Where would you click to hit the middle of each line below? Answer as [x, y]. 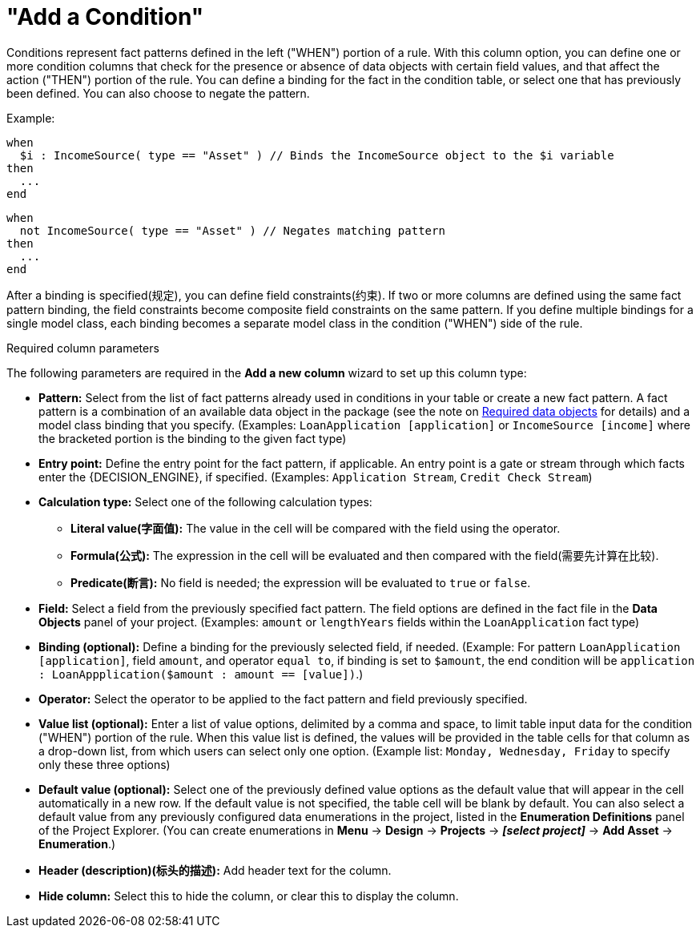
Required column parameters [83, 348]
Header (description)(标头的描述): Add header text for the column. [215, 870]
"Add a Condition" [105, 17]
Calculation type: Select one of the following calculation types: [205, 501]
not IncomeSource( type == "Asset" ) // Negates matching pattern [232, 230]
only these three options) [105, 764]
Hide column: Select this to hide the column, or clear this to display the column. [249, 896]
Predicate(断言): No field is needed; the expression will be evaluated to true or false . [301, 582]
